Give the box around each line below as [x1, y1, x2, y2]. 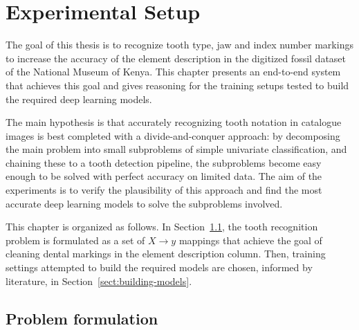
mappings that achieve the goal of [178, 232, 322, 247]
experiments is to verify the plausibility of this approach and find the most [6, 183, 322, 197]
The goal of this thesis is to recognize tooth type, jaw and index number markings [6, 37, 353, 52]
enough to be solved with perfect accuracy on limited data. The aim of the [6, 169, 322, 183]
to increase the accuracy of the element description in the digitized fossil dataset [6, 51, 347, 65]
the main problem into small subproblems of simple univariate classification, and [6, 142, 347, 156]
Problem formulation [6, 307, 158, 329]
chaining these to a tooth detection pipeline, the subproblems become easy [6, 155, 322, 169]
